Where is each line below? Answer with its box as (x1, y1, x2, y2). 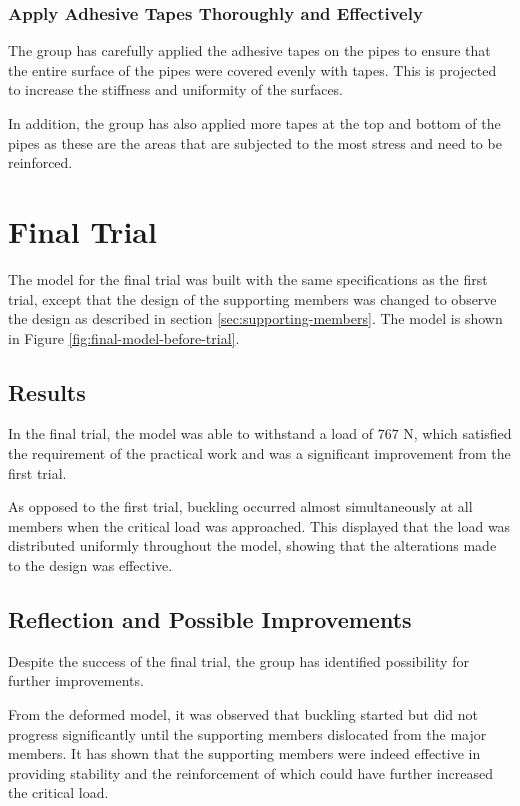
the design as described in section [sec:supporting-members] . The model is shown (8, 308, 503, 329)
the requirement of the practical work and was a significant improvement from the (8, 443, 511, 464)
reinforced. (8, 152, 73, 173)
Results (8, 376, 86, 407)
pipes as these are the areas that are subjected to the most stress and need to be (8, 132, 502, 153)
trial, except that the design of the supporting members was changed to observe (8, 288, 497, 309)
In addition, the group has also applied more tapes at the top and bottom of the (8, 113, 501, 133)
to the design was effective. (8, 555, 173, 576)
